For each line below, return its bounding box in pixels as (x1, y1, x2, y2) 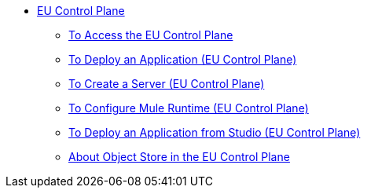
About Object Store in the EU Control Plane (68, 150, 290, 163)
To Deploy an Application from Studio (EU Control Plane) (68, 126, 361, 139)
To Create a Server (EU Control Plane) (68, 77, 265, 90)
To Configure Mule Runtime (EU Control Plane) (68, 101, 309, 115)
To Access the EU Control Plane (68, 28, 233, 42)
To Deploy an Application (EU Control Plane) (68, 53, 297, 66)
